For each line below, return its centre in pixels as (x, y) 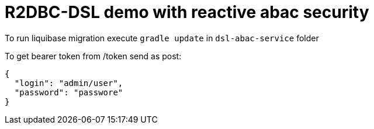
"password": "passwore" (69, 92)
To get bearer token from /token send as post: (93, 56)
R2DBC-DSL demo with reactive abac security (187, 12)
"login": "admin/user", (69, 83)
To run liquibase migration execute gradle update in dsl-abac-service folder (162, 38)
